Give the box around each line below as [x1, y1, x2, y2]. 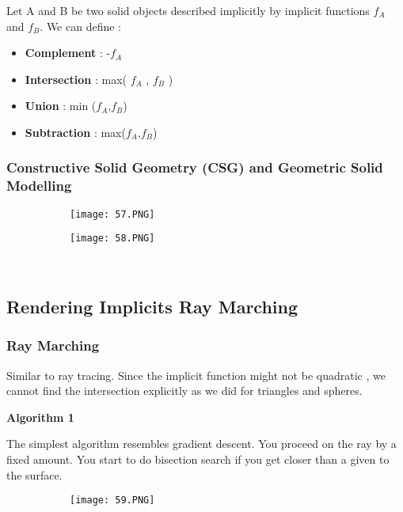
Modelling [6, 176, 72, 195]
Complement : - [25, 44, 111, 61]
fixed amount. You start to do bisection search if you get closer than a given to [6, 450, 390, 467]
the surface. [6, 466, 63, 483]
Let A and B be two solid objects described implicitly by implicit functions [6, 2, 370, 18]
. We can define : [40, 17, 121, 34]
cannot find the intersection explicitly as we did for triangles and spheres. [6, 382, 363, 399]
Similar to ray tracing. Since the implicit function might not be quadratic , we [6, 366, 386, 383]
